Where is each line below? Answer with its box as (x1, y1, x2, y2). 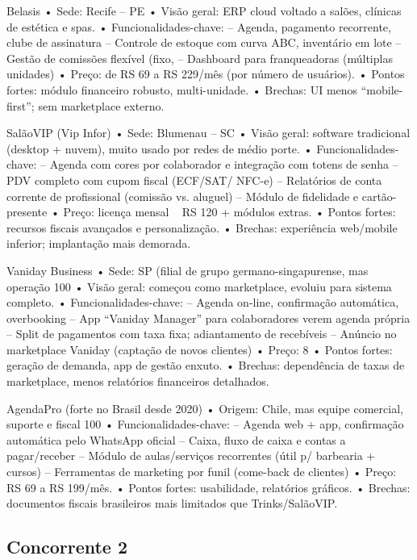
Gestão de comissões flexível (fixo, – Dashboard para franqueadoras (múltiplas (6, 49, 393, 66)
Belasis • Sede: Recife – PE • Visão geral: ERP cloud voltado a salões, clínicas (6, 2, 402, 19)
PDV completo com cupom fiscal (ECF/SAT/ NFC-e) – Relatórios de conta (6, 171, 382, 188)
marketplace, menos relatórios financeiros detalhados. (6, 373, 269, 390)
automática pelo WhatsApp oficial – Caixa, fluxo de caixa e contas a (6, 431, 346, 448)
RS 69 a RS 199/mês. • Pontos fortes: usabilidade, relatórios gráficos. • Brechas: (6, 479, 411, 495)
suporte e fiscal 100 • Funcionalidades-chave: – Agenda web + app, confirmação (6, 416, 404, 433)
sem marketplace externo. (38, 97, 165, 114)
